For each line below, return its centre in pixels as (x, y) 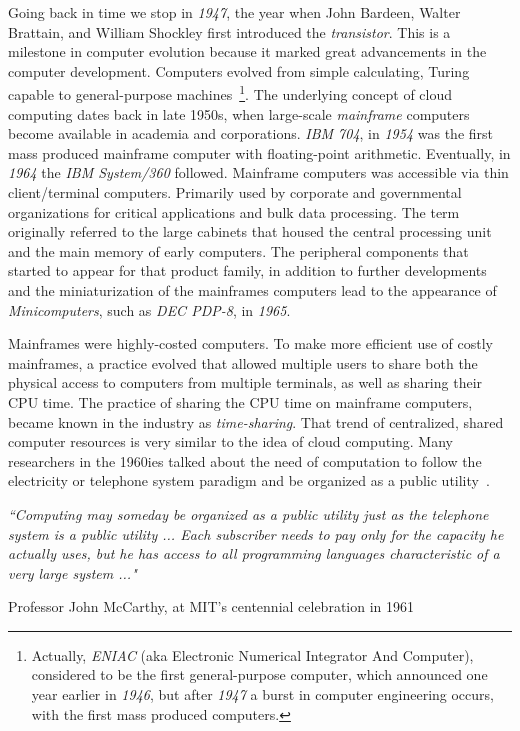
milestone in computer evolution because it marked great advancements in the (247, 51)
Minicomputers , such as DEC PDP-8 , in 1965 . (149, 309)
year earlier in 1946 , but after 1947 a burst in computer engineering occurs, (262, 694)
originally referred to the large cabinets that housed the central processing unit (250, 231)
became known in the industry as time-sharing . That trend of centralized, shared (256, 421)
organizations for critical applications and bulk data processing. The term (234, 211)
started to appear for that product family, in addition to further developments (247, 270)
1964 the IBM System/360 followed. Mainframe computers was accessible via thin (258, 172)
